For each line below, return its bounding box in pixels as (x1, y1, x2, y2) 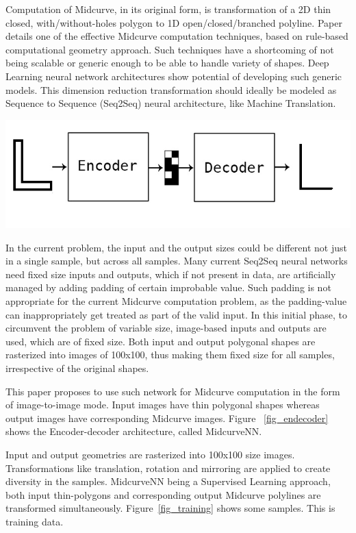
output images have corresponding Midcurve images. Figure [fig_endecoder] (5, 410, 329, 425)
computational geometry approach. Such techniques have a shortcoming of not (5, 42, 334, 56)
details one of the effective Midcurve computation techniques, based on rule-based (5, 29, 348, 43)
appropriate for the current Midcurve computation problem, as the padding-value (5, 294, 347, 308)
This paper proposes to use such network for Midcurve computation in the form (5, 384, 340, 398)
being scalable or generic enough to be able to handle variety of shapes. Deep (5, 55, 329, 70)
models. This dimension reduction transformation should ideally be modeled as (5, 82, 337, 97)
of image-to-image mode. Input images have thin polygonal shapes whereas (5, 397, 320, 412)
